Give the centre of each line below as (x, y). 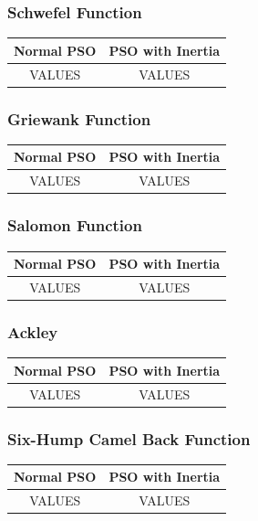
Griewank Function (79, 118)
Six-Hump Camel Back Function (129, 438)
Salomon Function (75, 225)
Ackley (33, 331)
